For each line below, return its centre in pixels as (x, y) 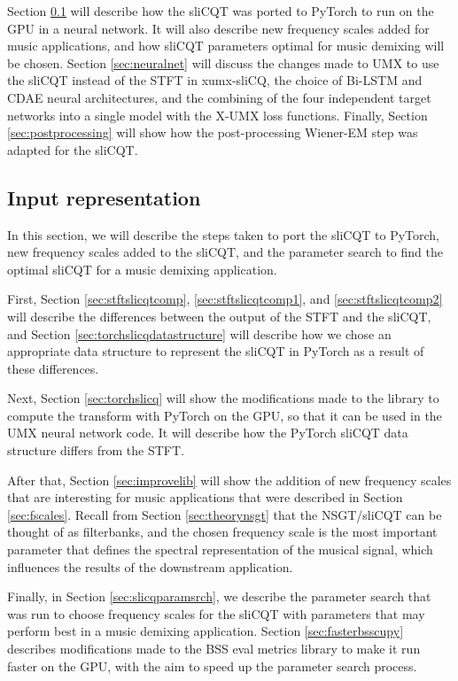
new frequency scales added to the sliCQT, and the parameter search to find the (225, 252)
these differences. (53, 368)
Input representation (104, 197)
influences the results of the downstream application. (150, 566)
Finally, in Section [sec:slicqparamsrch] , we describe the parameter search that (219, 596)
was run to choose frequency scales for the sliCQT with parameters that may (216, 613)
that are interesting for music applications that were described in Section (205, 497)
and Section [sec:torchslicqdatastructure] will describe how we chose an (199, 333)
